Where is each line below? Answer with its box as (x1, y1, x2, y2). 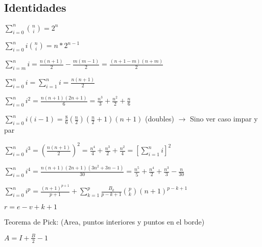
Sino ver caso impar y (189, 113, 258, 124)
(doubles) (145, 113, 174, 124)
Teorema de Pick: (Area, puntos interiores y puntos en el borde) (4, 216, 205, 227)
